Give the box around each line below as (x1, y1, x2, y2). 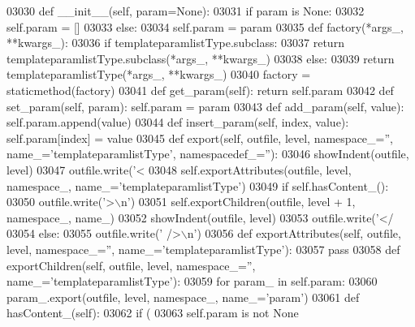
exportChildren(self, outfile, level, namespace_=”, (6, 256, 256, 273)
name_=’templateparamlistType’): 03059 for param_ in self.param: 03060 (6, 273, 378, 290)
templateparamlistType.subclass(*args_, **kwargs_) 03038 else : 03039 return (6, 49, 395, 67)
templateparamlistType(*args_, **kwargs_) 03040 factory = (6, 66, 311, 83)
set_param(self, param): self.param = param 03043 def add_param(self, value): (6, 97, 404, 114)
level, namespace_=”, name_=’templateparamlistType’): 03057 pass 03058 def (6, 240, 400, 257)
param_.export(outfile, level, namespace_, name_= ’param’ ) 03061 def (6, 288, 360, 305)
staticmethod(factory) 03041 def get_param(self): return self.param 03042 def (6, 81, 394, 98)
